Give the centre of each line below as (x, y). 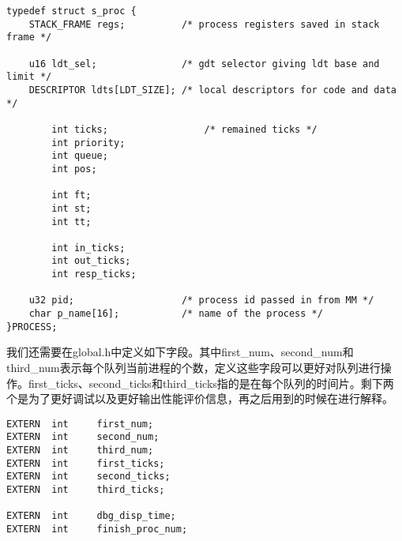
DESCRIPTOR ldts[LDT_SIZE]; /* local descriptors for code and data (212, 90)
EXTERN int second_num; (83, 437)
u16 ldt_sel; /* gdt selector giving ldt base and (204, 64)
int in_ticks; (88, 248)
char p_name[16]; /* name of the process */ (176, 314)
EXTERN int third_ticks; (86, 490)
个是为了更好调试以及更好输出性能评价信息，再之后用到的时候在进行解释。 (200, 398)
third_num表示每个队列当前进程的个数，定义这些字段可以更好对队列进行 (193, 367)
